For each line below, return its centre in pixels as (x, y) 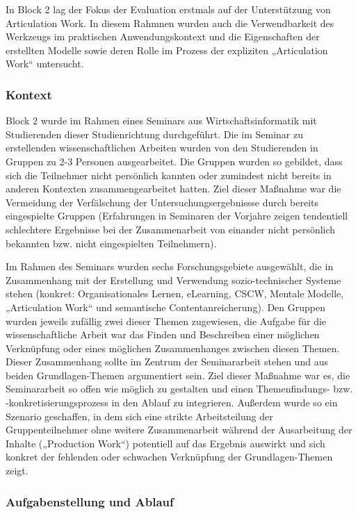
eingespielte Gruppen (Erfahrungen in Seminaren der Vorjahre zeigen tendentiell (177, 216)
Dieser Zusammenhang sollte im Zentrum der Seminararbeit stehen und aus (167, 362)
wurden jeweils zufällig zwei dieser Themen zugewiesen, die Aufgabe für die (166, 321)
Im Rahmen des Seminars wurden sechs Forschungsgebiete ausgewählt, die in (170, 266)
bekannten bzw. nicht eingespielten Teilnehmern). (111, 243)
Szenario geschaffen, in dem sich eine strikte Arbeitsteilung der (139, 416)
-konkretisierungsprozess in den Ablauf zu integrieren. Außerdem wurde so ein (172, 403)
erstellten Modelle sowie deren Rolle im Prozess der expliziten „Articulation (167, 50)
